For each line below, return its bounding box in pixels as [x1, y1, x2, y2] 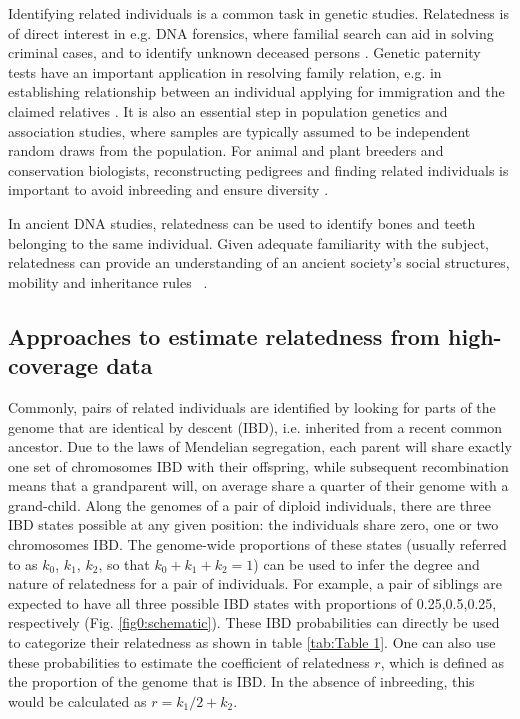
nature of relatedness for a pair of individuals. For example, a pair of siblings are [8, 573, 503, 594]
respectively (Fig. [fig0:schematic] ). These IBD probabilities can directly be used [8, 612, 500, 633]
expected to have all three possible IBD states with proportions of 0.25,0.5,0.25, [8, 592, 497, 613]
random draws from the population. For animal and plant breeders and [8, 140, 444, 161]
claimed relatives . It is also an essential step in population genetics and [8, 100, 448, 121]
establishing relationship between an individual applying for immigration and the [8, 81, 505, 102]
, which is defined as [380, 651, 505, 672]
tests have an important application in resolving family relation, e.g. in [8, 61, 442, 82]
